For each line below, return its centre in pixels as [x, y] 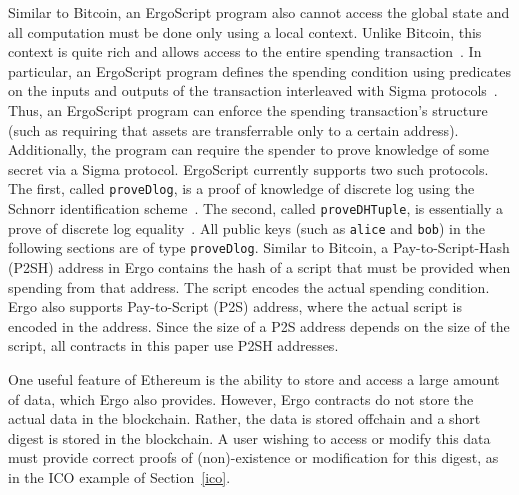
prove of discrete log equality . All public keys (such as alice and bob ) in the [246, 227]
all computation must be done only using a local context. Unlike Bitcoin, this [245, 31]
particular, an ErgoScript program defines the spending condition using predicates [259, 70]
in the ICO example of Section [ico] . [119, 476]
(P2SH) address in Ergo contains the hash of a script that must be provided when [259, 266]
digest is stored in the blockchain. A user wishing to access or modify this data [249, 437]
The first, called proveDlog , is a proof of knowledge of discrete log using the [241, 188]
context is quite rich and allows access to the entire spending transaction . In [245, 51]
